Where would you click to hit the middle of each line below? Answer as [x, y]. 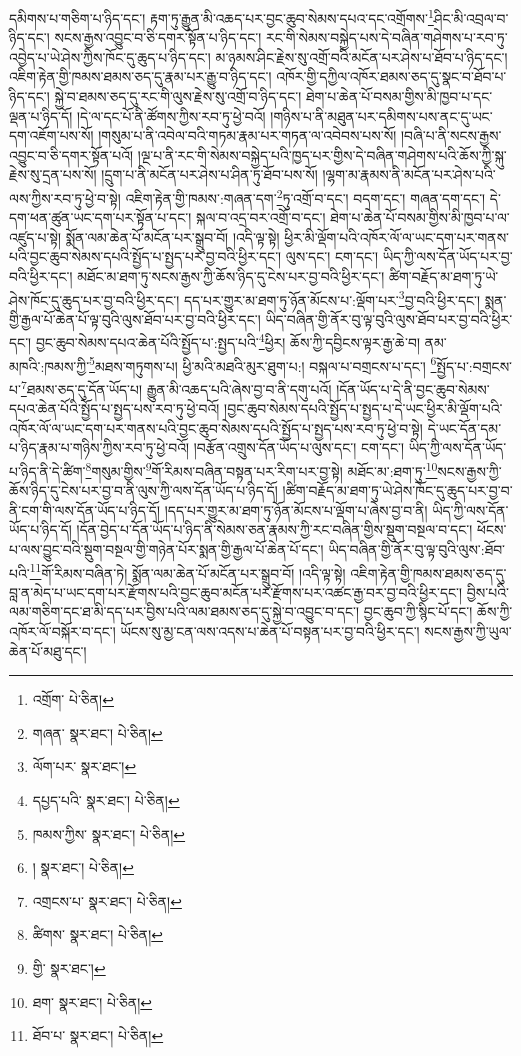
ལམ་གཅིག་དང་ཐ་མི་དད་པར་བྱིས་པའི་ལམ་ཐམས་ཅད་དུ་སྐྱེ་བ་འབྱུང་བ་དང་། [184, 611]
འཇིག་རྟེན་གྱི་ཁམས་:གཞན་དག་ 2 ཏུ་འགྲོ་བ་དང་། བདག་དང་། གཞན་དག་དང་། [305, 196]
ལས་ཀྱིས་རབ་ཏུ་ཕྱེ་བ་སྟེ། [65, 197]
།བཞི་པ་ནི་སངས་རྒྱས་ [451, 135]
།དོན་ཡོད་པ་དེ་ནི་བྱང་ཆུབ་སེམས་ [413, 388]
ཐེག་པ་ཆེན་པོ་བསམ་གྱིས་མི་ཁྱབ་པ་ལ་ [420, 217]
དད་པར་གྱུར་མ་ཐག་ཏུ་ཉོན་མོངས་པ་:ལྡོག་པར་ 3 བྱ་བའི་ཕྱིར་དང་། [332, 298]
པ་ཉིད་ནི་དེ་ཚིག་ [47, 470]
